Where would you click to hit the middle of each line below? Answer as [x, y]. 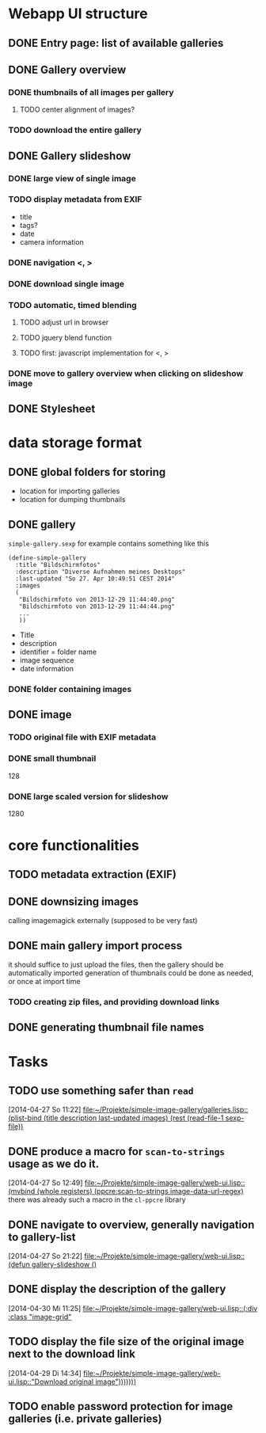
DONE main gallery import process [95, 946]
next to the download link [72, 1354]
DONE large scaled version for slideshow [88, 796]
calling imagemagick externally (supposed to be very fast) [103, 921]
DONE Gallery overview [67, 69]
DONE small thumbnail [52, 758]
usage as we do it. [54, 1163]
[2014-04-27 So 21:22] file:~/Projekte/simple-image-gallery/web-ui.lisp [125, 1256]
